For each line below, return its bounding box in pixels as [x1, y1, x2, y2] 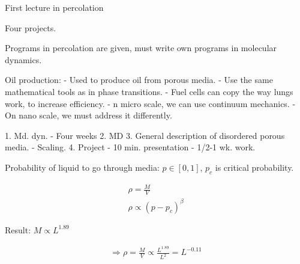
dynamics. [5, 53, 42, 66]
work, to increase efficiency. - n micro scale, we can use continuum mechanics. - [5, 97, 296, 109]
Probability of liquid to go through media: [5, 161, 160, 173]
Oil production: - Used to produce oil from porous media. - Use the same [5, 73, 273, 86]
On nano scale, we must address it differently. [5, 109, 172, 121]
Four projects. [5, 21, 56, 34]
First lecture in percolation [5, 1, 104, 13]
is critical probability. [215, 161, 294, 173]
